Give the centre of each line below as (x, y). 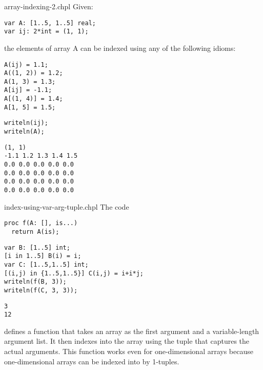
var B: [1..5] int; (37, 247)
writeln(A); (24, 132)
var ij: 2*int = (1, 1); (46, 32)
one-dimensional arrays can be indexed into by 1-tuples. (92, 361)
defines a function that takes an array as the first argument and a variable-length (132, 331)
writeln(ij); (26, 123)
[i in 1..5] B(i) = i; (43, 256)
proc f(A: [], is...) (41, 223)
